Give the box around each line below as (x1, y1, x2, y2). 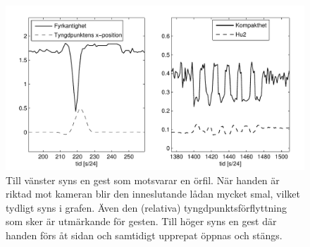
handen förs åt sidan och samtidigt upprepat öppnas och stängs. (6, 228, 283, 243)
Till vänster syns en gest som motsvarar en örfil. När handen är (6, 172, 280, 187)
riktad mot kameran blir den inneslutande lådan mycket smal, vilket (6, 186, 300, 201)
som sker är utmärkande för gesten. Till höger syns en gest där (6, 214, 277, 229)
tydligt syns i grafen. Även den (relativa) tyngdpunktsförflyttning (6, 200, 287, 215)
